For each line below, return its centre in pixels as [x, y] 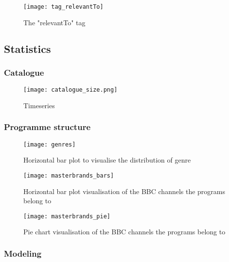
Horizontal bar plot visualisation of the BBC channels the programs [124, 191]
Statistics [27, 48]
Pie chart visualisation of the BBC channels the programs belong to [124, 232]
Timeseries [39, 105]
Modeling [23, 253]
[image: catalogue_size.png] [70, 90]
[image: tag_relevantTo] [63, 7]
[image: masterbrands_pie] [67, 216]
